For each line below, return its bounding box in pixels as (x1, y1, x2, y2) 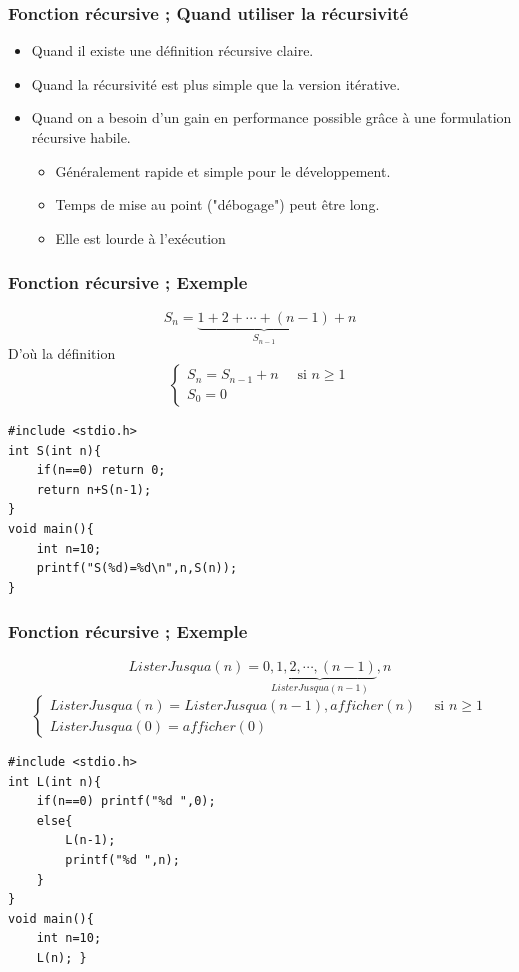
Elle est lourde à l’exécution (55, 227, 226, 248)
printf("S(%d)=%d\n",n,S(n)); (36, 561, 238, 576)
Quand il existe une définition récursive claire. (31, 40, 314, 61)
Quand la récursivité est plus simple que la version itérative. (31, 73, 401, 94)
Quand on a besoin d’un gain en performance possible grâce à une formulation (31, 107, 512, 128)
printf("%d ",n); (65, 853, 180, 868)
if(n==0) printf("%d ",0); (36, 794, 216, 809)
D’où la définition (8, 343, 116, 364)
